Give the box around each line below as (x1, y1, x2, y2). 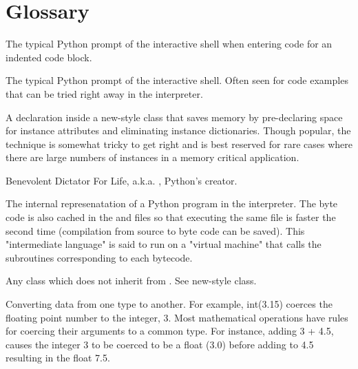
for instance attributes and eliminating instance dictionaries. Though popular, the (6, 123, 351, 138)
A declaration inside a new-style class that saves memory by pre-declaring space (6, 109, 343, 124)
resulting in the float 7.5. (6, 350, 110, 365)
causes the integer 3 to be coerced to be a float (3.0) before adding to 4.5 (6, 337, 314, 351)
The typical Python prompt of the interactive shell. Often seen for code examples (6, 73, 348, 87)
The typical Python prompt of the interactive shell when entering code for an (6, 36, 333, 51)
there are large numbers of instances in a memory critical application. (6, 150, 299, 165)
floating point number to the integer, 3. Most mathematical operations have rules (6, 310, 348, 324)
